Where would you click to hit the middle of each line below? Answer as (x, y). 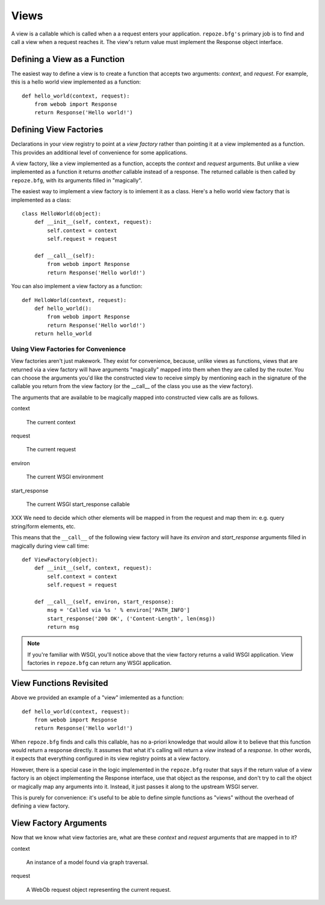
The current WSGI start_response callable (78, 504)
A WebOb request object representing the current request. (99, 889)
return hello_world (63, 334)
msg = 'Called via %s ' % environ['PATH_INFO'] (119, 610)
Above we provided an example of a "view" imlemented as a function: (97, 697)
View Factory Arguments (59, 823)
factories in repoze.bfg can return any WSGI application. (99, 663)
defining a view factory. (40, 806)
